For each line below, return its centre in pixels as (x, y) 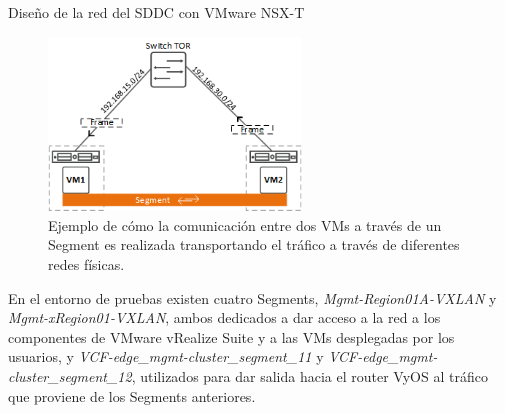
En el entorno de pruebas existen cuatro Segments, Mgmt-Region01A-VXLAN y (252, 297)
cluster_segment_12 (70, 376)
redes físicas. (86, 264)
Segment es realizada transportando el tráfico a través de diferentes (254, 244)
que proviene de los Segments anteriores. (132, 395)
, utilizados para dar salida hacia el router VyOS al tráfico (309, 376)
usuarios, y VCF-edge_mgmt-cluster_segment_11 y (166, 356)
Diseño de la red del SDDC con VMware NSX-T (156, 12)
